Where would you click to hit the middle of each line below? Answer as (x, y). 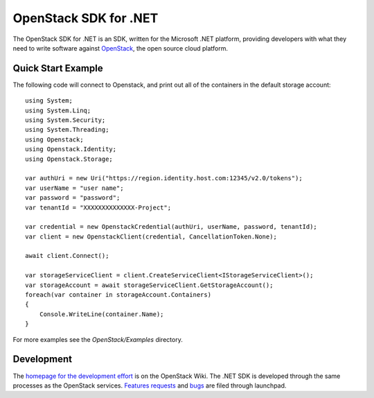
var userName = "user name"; (74, 188)
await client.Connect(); (67, 256)
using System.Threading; (67, 130)
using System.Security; (65, 120)
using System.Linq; (58, 110)
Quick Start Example (58, 68)
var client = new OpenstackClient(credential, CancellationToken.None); (151, 236)
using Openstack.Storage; (69, 159)
